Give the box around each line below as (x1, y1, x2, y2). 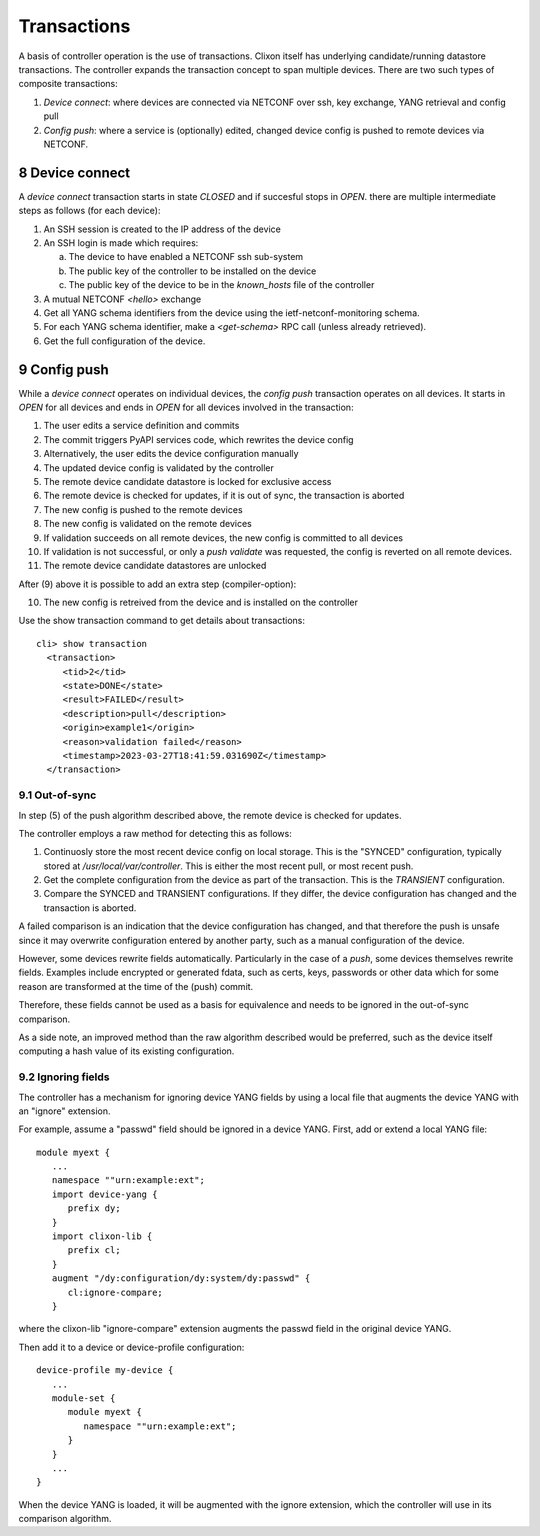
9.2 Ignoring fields (18, 1070, 110, 1084)
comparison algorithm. (18, 1513, 112, 1525)
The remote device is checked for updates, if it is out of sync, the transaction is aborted (43, 490, 405, 502)
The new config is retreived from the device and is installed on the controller (43, 596, 359, 609)
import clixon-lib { (51, 1231, 153, 1242)
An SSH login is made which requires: (43, 236, 199, 249)
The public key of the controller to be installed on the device (68, 265, 317, 277)
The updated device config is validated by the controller (43, 461, 275, 474)
